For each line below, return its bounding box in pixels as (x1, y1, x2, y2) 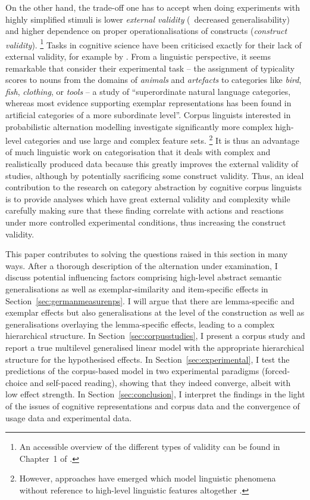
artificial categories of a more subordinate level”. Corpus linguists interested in (5, 109, 291, 121)
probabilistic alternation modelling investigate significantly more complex (5, 120, 273, 132)
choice (5, 376, 27, 388)
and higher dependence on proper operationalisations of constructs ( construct (5, 24, 287, 37)
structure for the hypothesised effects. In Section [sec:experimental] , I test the (5, 353, 290, 365)
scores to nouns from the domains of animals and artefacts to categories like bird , (5, 73, 302, 86)
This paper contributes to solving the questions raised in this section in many (5, 248, 288, 260)
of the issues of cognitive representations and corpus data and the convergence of (5, 399, 300, 412)
